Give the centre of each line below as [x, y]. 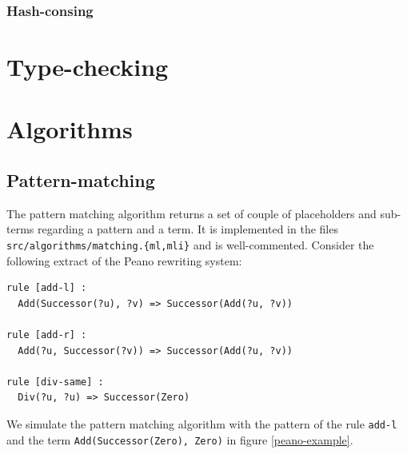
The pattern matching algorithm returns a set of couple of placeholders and [192, 213]
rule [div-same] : [55, 382]
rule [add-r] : [47, 335]
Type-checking [88, 67]
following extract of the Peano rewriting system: [124, 260]
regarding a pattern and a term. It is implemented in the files [188, 229]
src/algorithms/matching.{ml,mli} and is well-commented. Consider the [190, 244]
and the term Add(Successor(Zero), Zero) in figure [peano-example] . [180, 439]
